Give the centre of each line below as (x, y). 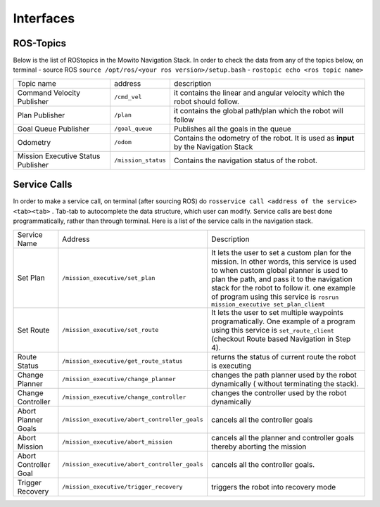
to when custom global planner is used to (280, 270)
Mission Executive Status (59, 156)
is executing (232, 366)
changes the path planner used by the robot (284, 375)
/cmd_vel (128, 97)
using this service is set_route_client (273, 330)
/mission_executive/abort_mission (117, 442)
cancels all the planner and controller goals (283, 437)
